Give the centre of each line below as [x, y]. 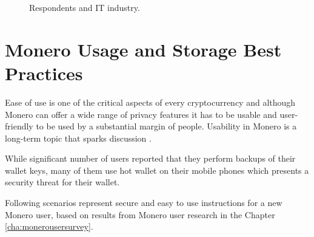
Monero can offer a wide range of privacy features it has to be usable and [141, 114]
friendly [19, 126]
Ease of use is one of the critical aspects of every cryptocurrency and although [150, 102]
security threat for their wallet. [62, 182]
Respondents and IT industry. [85, 7]
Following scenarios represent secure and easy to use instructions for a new [144, 203]
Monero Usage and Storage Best [143, 49]
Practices [44, 73]
